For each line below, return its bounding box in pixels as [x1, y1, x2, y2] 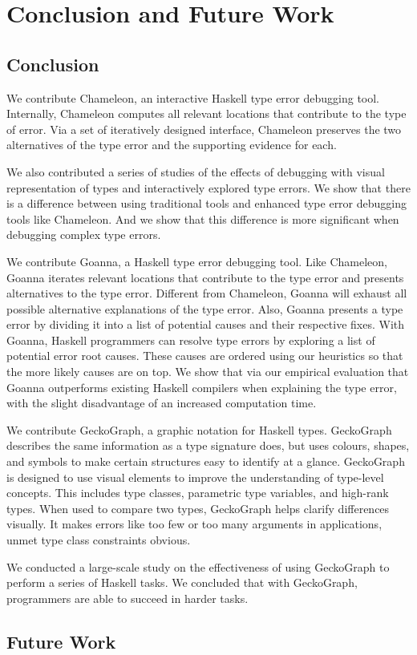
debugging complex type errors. [6, 226, 161, 243]
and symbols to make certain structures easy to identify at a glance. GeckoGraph [6, 453, 405, 470]
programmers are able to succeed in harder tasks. [6, 589, 249, 606]
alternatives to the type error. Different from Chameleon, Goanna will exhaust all [6, 285, 407, 301]
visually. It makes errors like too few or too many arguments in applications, [6, 516, 383, 532]
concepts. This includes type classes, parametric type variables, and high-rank [6, 484, 389, 501]
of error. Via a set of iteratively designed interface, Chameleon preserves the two [6, 120, 402, 137]
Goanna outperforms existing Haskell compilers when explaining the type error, [6, 378, 397, 395]
